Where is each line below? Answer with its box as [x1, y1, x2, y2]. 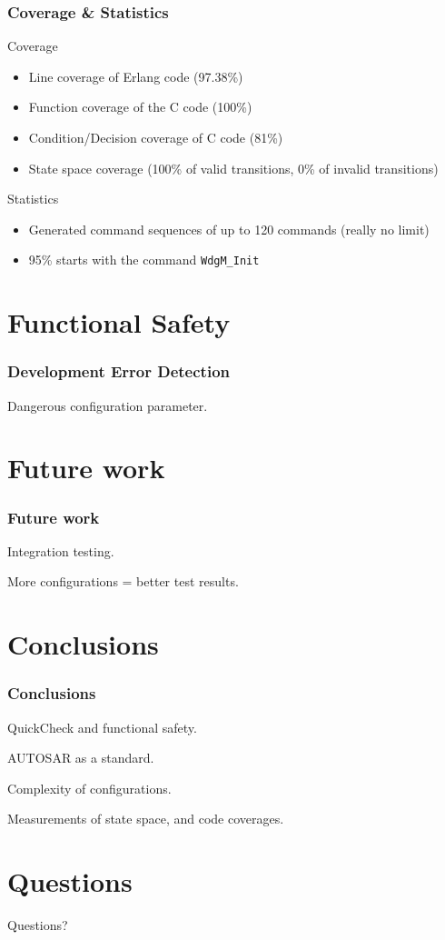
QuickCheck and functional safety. [7, 717, 197, 736]
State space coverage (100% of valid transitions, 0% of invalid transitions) [28, 158, 439, 177]
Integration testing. [7, 541, 114, 560]
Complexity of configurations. [7, 778, 172, 797]
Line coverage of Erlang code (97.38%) [28, 66, 243, 85]
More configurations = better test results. [7, 572, 239, 591]
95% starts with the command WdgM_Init [28, 250, 260, 269]
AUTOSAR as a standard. [7, 748, 154, 767]
